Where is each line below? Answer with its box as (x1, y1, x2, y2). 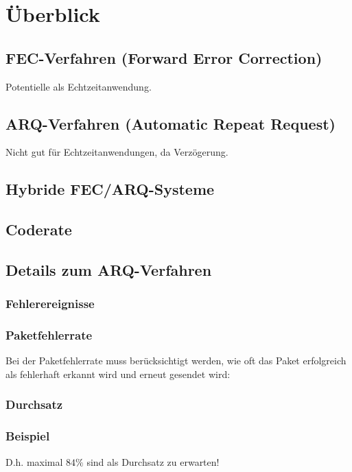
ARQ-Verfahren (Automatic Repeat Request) (5, 113, 336, 134)
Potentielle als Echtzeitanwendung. (5, 79, 152, 93)
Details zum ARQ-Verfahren (5, 259, 212, 280)
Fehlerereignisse (5, 295, 95, 312)
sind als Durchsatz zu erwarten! (86, 454, 220, 469)
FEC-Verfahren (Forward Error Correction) (5, 47, 322, 68)
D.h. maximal (5, 454, 63, 469)
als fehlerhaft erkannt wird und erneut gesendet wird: (5, 366, 231, 381)
